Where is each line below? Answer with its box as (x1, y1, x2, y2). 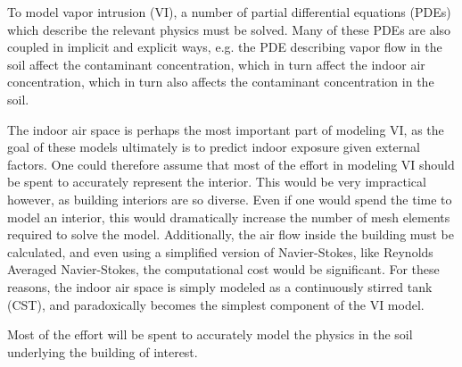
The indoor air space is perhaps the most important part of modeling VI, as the (7, 120, 444, 138)
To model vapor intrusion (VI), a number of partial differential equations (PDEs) (7, 3, 451, 21)
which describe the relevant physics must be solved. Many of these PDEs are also (7, 20, 451, 38)
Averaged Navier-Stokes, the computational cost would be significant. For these (7, 260, 440, 279)
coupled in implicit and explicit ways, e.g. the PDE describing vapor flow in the (7, 38, 442, 56)
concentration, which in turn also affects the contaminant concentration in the (7, 72, 434, 91)
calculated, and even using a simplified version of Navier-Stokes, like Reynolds (7, 242, 433, 261)
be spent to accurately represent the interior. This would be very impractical (7, 172, 426, 191)
